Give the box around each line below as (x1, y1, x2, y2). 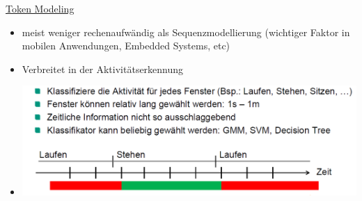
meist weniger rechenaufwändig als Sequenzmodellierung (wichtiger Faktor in (22, 24, 350, 39)
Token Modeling (6, 1, 74, 15)
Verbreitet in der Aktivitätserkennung (22, 61, 184, 76)
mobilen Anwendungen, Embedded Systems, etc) (22, 38, 230, 53)
